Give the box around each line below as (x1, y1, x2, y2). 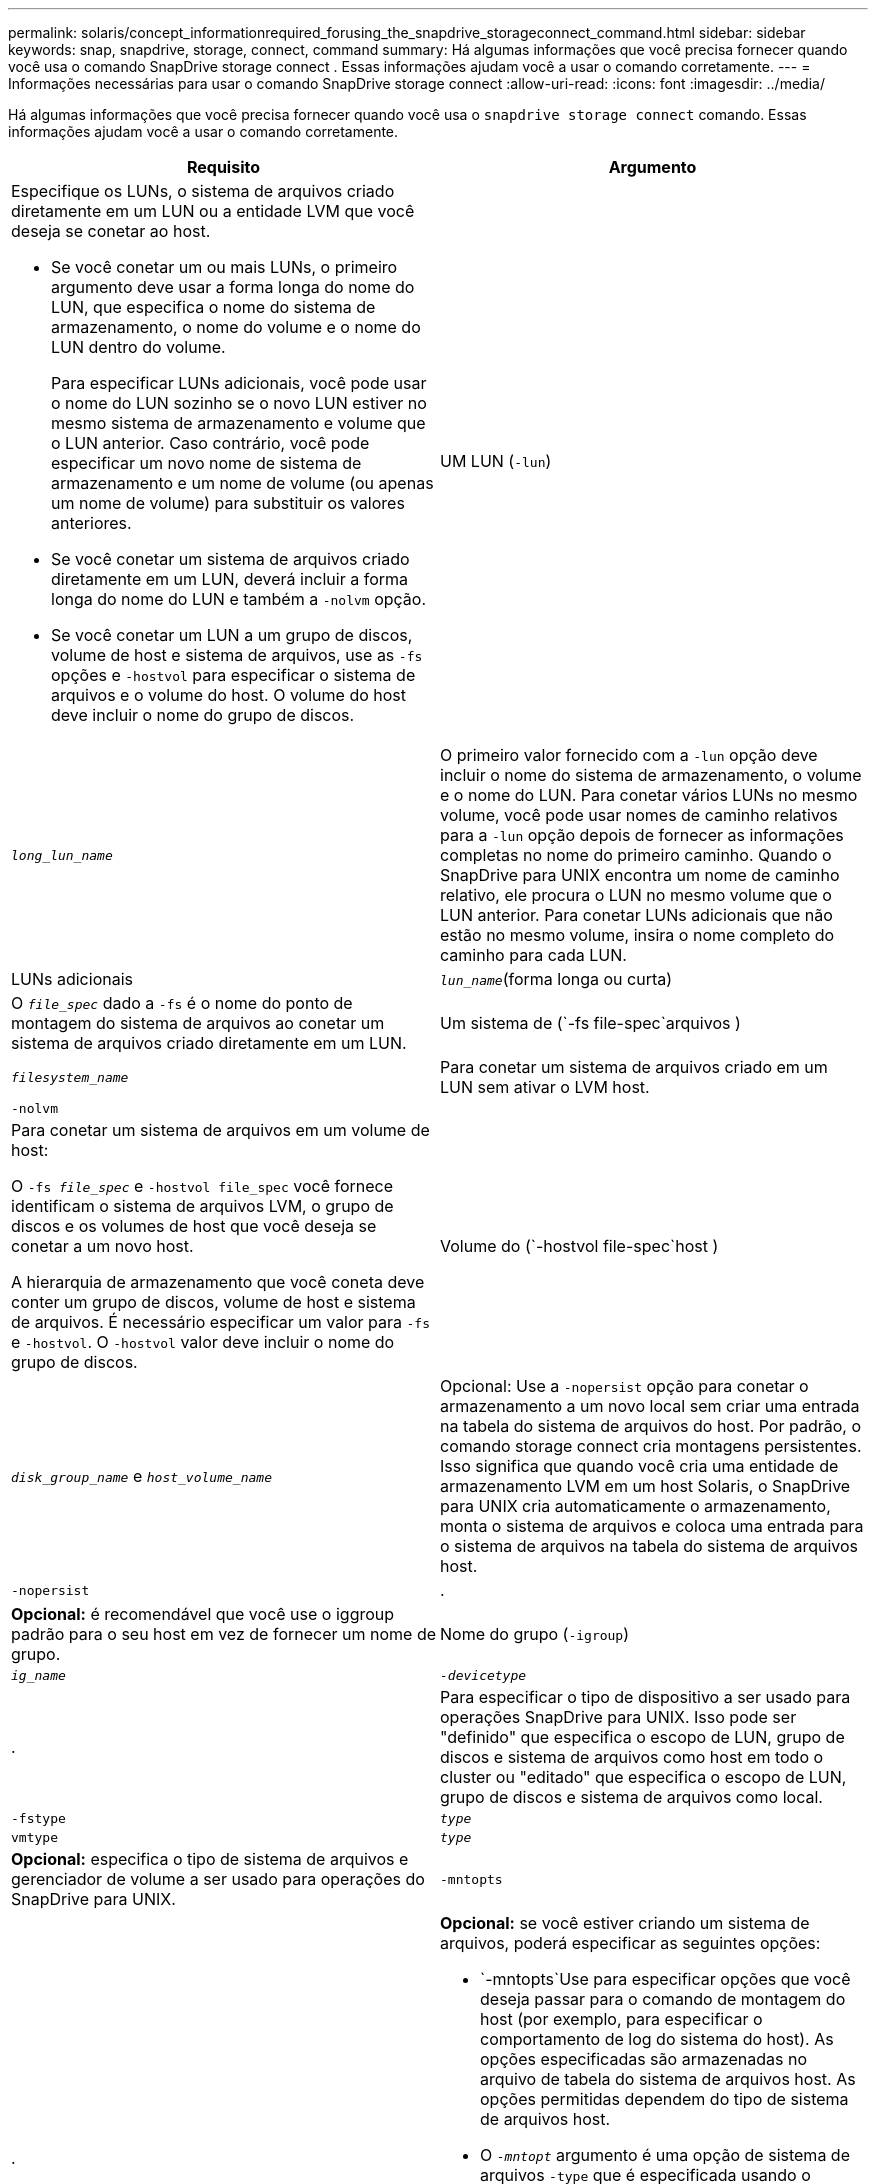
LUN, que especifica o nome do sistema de (51, 297, 376, 317)
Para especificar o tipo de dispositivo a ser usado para (440, 1687, 851, 1707)
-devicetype (440, 1668, 527, 1683)
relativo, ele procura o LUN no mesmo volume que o (440, 885, 832, 905)
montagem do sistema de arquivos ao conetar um (11, 1013, 385, 1033)
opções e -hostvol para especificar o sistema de (51, 665, 416, 685)
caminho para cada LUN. (440, 945, 627, 965)
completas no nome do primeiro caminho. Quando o (440, 845, 832, 865)
